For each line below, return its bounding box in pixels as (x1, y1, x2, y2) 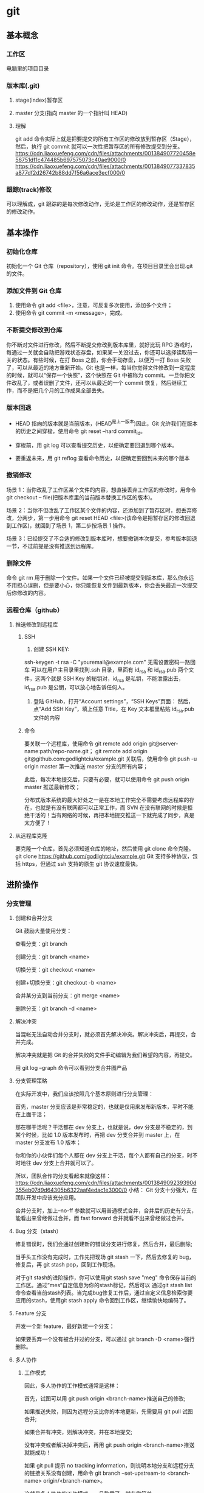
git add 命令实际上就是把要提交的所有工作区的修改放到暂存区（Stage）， (15, 135, 195, 142)
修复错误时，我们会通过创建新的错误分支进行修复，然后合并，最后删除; (15, 1240, 193, 1248)
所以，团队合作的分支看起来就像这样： (15, 1172, 111, 1179)
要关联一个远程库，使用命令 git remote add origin (24, 740, 148, 747)
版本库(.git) (6, 81, 40, 90)
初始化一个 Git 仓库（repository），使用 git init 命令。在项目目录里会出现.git (6, 262, 193, 270)
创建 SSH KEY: (33, 645, 70, 653)
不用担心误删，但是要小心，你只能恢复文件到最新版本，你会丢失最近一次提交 (6, 581, 198, 589)
